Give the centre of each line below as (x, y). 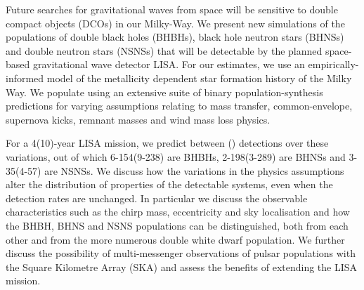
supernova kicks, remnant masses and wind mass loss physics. (138, 119)
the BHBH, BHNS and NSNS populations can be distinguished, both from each (177, 225)
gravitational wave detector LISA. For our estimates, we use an (169, 64)
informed (25, 78)
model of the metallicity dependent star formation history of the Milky (199, 78)
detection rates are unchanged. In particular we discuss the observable (157, 198)
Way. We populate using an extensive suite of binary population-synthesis (164, 92)
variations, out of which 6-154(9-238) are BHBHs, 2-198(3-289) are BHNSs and (176, 156)
